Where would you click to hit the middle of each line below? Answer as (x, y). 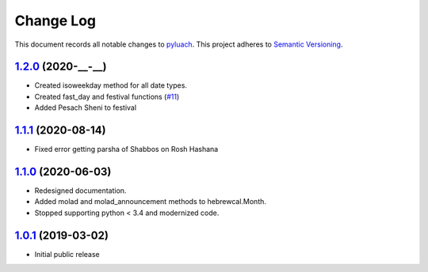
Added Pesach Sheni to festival (86, 108)
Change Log (55, 21)
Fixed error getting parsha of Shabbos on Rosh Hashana (126, 149)
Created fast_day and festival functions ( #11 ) (107, 96)
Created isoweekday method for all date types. (111, 85)
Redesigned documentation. (80, 191)
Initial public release (67, 254)
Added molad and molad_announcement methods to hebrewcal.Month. (151, 202)
